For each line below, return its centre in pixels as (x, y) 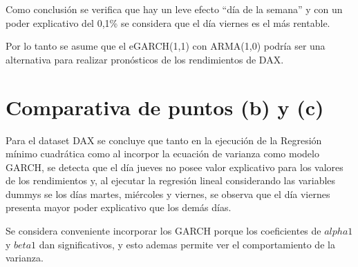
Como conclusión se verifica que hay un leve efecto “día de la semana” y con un (174, 9)
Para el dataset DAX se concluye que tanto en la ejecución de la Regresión (164, 140)
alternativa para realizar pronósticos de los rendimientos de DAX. (145, 59)
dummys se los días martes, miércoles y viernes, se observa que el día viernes (168, 194)
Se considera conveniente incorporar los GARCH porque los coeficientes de (163, 231)
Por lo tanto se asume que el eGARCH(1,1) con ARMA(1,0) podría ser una (166, 46)
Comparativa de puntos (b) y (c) (165, 107)
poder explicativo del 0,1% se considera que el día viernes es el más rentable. (168, 22)
